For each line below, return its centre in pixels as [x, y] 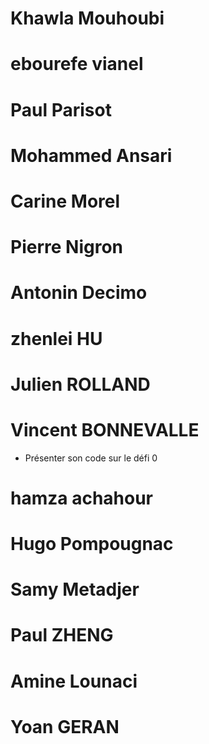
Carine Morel [65, 201]
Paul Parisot [61, 109]
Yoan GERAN [65, 726]
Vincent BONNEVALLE [105, 429]
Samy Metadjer [75, 589]
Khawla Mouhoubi [87, 18]
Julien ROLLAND [80, 384]
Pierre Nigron [66, 247]
